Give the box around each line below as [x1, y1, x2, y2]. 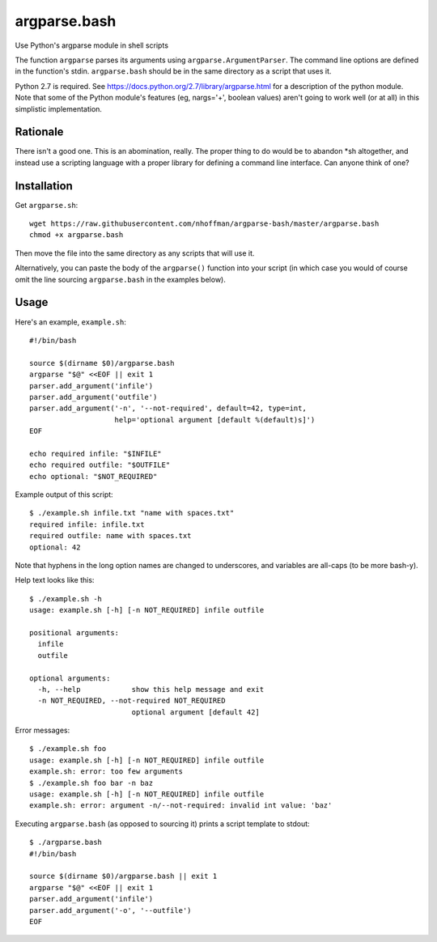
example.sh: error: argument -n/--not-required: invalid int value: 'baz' [29, 801, 333, 810]
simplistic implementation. [15, 104, 103, 113]
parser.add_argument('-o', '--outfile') [29, 906, 192, 914]
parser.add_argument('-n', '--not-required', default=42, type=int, [29, 404, 307, 413]
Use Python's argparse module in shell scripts [15, 40, 169, 50]
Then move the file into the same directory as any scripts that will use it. [15, 248, 255, 258]
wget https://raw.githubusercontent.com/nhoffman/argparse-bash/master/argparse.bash [29, 219, 380, 228]
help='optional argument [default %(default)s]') [114, 415, 316, 424]
